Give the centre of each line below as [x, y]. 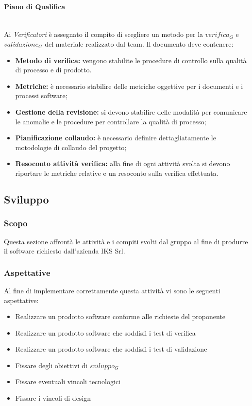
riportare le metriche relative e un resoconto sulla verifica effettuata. [117, 173]
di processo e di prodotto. [53, 70]
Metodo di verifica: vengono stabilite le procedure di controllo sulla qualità [131, 60]
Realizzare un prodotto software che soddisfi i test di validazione [111, 349]
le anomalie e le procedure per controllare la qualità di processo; [111, 121]
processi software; [41, 95]
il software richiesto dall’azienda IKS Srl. [65, 251]
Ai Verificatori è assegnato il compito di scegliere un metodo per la [104, 34]
